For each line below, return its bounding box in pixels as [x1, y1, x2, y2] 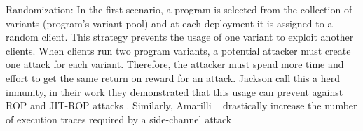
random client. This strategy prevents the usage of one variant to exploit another [6, 29, 354, 44]
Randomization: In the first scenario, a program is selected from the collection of [6, 2, 352, 16]
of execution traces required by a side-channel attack [6, 111, 232, 126]
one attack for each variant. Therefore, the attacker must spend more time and [6, 57, 344, 71]
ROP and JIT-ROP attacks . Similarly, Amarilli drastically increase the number [6, 98, 357, 113]
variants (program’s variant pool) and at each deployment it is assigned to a [6, 15, 333, 30]
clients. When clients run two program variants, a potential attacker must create [6, 43, 351, 57]
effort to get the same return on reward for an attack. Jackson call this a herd [6, 70, 341, 85]
